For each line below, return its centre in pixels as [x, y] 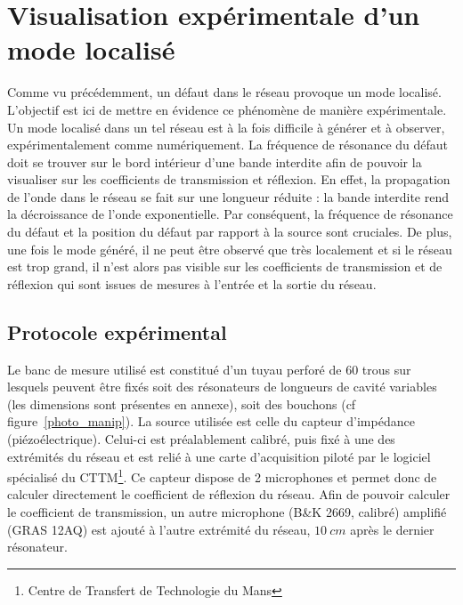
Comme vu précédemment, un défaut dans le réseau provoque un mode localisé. [224, 92]
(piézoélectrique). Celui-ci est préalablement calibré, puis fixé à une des [201, 439]
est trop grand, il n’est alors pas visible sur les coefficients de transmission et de [225, 266]
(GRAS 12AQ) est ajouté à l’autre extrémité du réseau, [159, 529]
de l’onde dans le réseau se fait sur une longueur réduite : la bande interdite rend [228, 196]
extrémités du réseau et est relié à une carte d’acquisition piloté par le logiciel [219, 456]
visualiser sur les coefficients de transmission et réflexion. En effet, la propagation [229, 179]
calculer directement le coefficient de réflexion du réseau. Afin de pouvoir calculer [229, 494]
